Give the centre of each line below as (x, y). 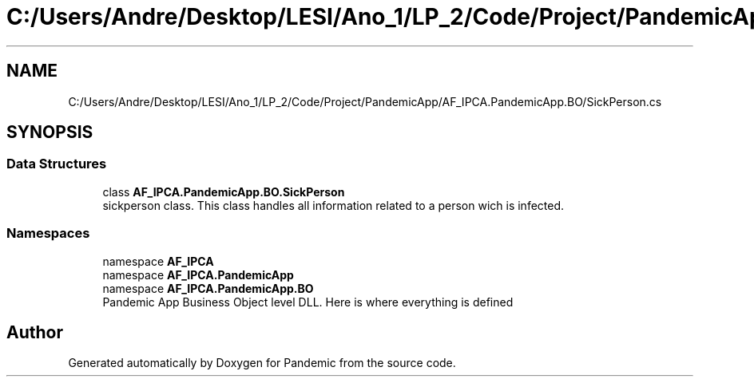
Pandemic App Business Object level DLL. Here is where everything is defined (308, 302)
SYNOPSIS (50, 132)
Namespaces (48, 233)
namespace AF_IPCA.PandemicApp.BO (208, 288)
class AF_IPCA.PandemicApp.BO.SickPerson (224, 191)
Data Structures (57, 164)
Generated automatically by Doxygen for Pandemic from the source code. (262, 363)
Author (35, 332)
